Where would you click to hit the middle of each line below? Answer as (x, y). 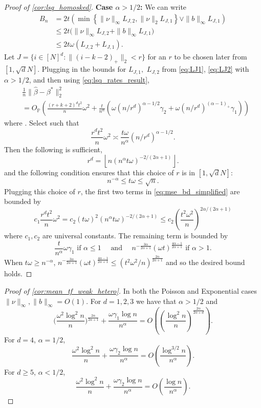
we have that (156, 301)
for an (157, 57)
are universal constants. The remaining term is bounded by (135, 236)
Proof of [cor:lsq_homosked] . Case (59, 7)
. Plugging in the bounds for (82, 69)
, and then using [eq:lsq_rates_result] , (89, 79)
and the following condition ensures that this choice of (89, 172)
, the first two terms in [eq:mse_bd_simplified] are (160, 191)
